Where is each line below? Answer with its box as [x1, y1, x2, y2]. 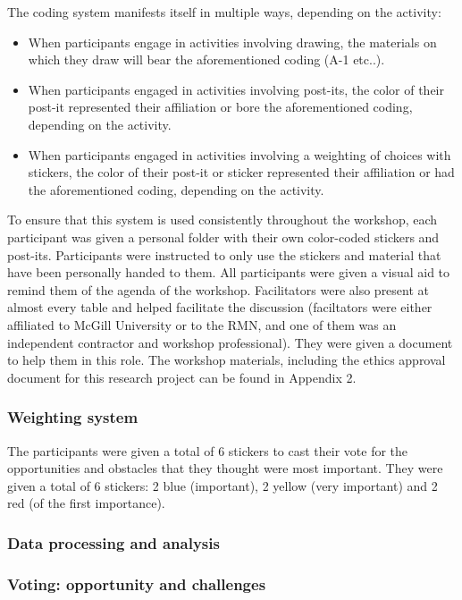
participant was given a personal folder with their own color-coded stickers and [7, 227, 440, 246]
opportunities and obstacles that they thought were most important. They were [7, 459, 443, 477]
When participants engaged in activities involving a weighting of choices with [28, 145, 451, 164]
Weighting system [7, 406, 139, 428]
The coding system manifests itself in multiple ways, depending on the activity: [7, 3, 441, 21]
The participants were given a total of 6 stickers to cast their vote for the [7, 441, 408, 460]
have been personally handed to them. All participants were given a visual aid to [7, 263, 450, 282]
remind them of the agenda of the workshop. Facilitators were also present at [7, 280, 430, 299]
